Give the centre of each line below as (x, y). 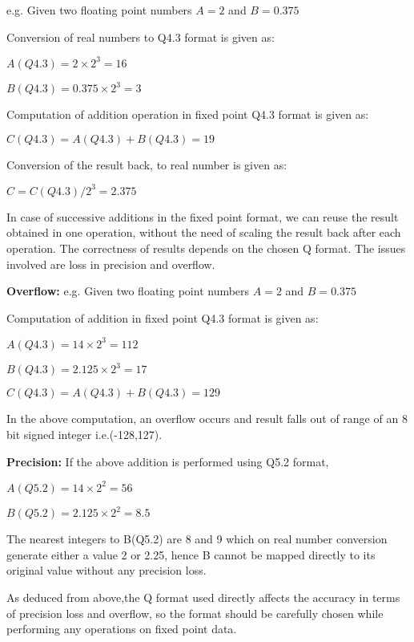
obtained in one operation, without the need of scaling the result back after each (204, 232)
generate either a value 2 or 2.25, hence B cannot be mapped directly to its (191, 554)
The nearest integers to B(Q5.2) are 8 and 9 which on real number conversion (197, 539)
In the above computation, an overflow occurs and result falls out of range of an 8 (207, 419)
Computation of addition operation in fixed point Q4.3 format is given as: (188, 114)
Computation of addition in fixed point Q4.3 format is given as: (163, 317)
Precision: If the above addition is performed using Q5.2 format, (168, 461)
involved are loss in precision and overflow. (111, 264)
